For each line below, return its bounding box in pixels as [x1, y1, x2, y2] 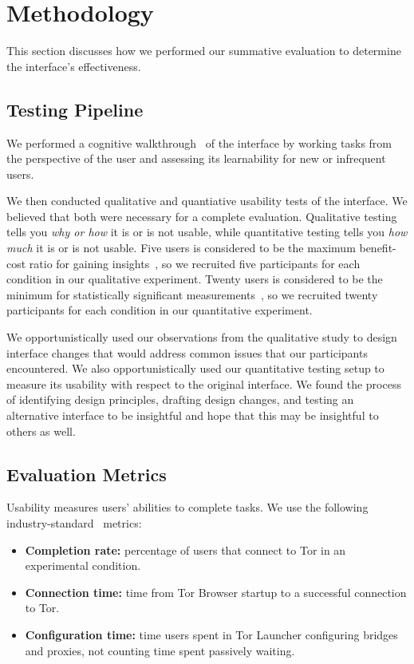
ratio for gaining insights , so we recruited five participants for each [29, 255, 361, 271]
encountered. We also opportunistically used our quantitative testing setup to [6, 360, 384, 377]
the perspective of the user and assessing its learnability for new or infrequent [6, 150, 386, 167]
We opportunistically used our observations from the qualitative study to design [6, 329, 397, 346]
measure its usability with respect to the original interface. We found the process [6, 375, 401, 392]
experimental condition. [25, 557, 141, 574]
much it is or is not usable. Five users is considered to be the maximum [6, 239, 356, 256]
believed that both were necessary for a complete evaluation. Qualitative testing [6, 207, 397, 224]
